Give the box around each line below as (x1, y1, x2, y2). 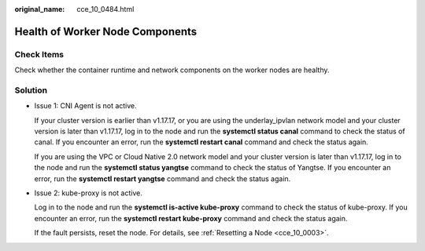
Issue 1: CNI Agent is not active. (34, 101, 137, 111)
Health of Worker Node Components (14, 24, 198, 38)
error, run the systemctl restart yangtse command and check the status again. (34, 173, 291, 184)
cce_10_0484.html (76, 5, 135, 13)
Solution (14, 85, 48, 96)
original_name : (14, 5, 65, 13)
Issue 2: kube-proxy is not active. (34, 188, 143, 198)
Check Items (14, 49, 65, 60)
